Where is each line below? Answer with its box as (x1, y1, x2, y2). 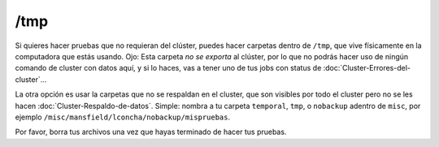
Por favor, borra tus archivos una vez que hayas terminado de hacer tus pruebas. (15, 127, 287, 137)
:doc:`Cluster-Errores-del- (323, 63, 411, 73)
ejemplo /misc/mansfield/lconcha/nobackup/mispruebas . (15, 112, 231, 122)
